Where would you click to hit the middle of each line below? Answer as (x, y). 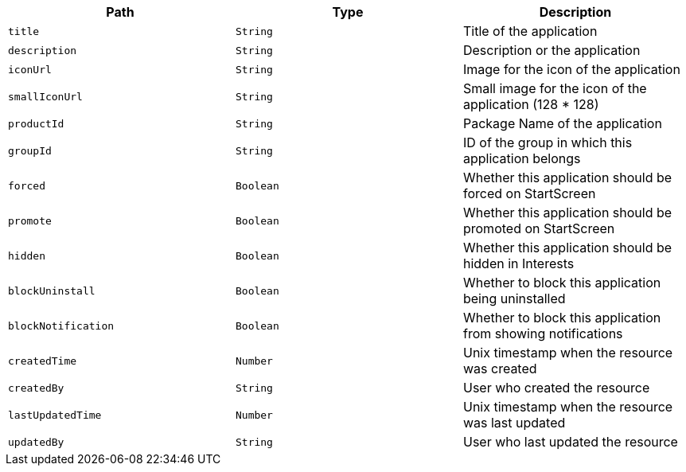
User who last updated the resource (570, 442)
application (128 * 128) (531, 104)
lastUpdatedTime (55, 415)
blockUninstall (52, 291)
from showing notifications (543, 334)
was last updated (514, 423)
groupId (30, 150)
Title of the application (530, 31)
